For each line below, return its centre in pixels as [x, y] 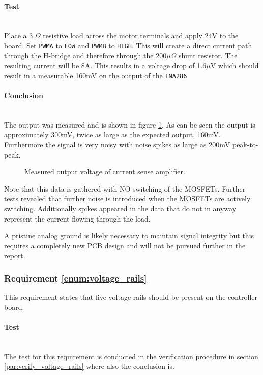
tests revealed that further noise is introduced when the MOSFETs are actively [127, 198]
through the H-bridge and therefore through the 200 [85, 55]
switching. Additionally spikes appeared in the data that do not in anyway [120, 209]
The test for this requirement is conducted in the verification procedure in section [131, 356]
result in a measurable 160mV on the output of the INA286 [96, 75]
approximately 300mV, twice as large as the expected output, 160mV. [112, 134]
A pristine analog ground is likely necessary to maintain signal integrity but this [129, 236]
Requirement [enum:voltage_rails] [76, 278]
